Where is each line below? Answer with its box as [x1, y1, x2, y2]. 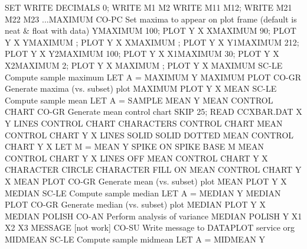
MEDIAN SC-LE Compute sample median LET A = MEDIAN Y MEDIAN [5, 186, 281, 199]
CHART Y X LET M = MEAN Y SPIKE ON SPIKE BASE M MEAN [5, 140, 264, 153]
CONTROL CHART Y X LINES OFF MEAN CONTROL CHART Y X [5, 151, 268, 164]
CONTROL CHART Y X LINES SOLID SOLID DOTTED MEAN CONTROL [5, 128, 294, 141]
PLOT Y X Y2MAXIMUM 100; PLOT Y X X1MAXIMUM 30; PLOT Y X [5, 47, 279, 60]
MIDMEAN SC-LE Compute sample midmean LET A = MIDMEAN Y [5, 232, 266, 245]
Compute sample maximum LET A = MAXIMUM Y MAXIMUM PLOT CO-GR [5, 70, 302, 83]
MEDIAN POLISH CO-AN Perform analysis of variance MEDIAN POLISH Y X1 [5, 209, 302, 222]
